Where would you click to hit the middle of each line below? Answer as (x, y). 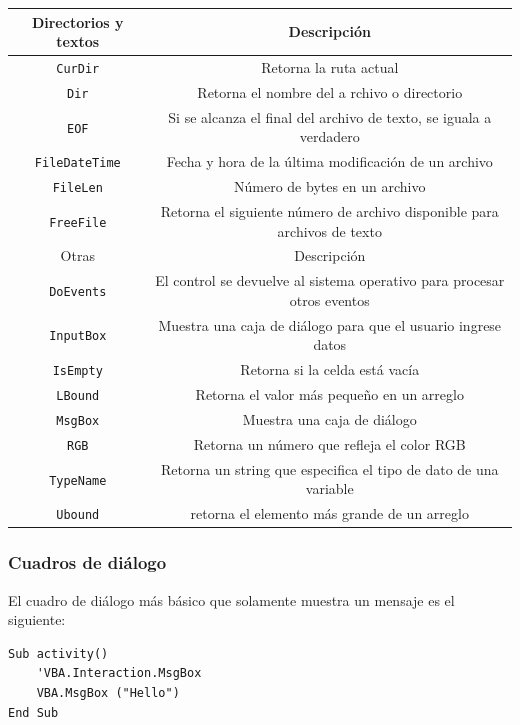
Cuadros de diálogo (87, 562)
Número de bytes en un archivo (330, 186)
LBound (78, 396)
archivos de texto (329, 230)
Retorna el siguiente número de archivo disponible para (329, 211)
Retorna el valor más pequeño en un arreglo (329, 394)
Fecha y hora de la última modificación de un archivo (329, 161)
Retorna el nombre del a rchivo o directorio (330, 91)
